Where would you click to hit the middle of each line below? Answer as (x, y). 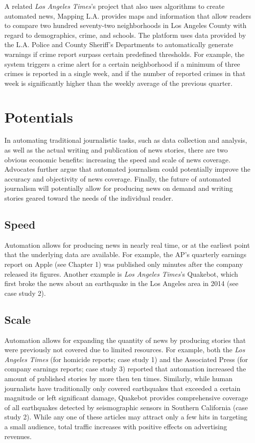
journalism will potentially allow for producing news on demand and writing (119, 188)
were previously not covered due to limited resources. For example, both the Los (125, 350)
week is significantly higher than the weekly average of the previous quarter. (118, 83)
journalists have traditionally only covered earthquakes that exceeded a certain (123, 388)
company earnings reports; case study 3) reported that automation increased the (125, 369)
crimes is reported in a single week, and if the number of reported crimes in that (125, 73)
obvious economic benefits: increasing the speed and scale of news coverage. (117, 159)
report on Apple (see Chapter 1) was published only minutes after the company (124, 264)
